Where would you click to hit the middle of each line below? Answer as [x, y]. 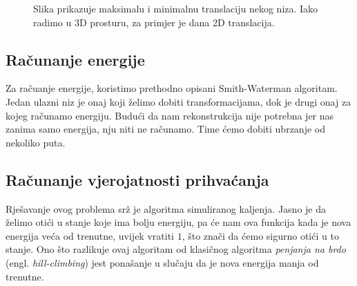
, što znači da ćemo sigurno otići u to [260, 235]
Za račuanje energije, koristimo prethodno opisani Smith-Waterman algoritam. [172, 88]
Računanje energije [75, 59]
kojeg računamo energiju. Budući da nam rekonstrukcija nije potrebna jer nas [170, 115]
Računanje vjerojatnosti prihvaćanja [137, 179]
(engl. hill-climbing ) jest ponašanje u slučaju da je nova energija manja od [162, 262]
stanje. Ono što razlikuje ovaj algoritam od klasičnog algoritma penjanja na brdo [176, 249]
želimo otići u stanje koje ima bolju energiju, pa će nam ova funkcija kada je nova [178, 222]
